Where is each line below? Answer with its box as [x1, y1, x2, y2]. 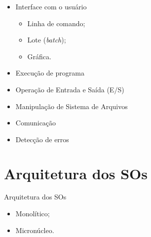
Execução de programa [15, 68, 84, 78]
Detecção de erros [15, 134, 69, 144]
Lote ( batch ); [27, 35, 66, 45]
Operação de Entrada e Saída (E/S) [15, 84, 124, 94]
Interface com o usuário [15, 1, 87, 11]
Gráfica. [27, 51, 51, 61]
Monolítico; [15, 208, 50, 219]
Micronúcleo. [15, 225, 54, 235]
